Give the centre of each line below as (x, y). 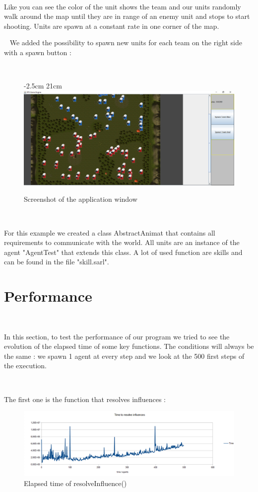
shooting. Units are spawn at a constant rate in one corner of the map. (112, 26)
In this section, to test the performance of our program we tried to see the (117, 336)
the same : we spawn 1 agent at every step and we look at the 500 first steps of (124, 356)
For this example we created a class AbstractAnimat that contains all (110, 232)
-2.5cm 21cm (43, 86)
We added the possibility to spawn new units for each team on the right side (126, 42)
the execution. (25, 366)
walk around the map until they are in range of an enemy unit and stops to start (127, 16)
